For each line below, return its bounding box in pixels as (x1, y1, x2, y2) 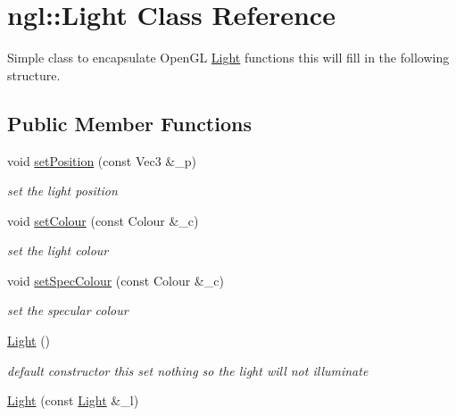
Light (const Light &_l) (7, 391, 139, 410)
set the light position (7, 181, 118, 200)
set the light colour (7, 241, 109, 260)
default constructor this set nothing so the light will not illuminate (7, 361, 369, 379)
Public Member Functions (7, 109, 252, 137)
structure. (7, 65, 61, 84)
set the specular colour (7, 301, 129, 320)
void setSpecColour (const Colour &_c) (7, 270, 224, 289)
